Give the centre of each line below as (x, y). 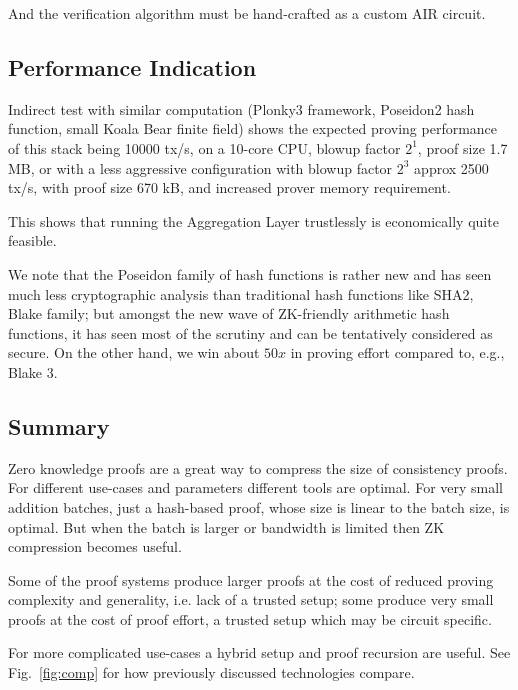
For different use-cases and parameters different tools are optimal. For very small (256, 487)
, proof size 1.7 (462, 147)
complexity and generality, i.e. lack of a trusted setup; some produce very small (251, 599)
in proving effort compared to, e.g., (397, 352)
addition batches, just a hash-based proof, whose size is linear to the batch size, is (259, 506)
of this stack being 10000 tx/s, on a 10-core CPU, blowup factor (204, 147)
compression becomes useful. (95, 546)
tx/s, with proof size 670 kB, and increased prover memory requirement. (229, 187)
